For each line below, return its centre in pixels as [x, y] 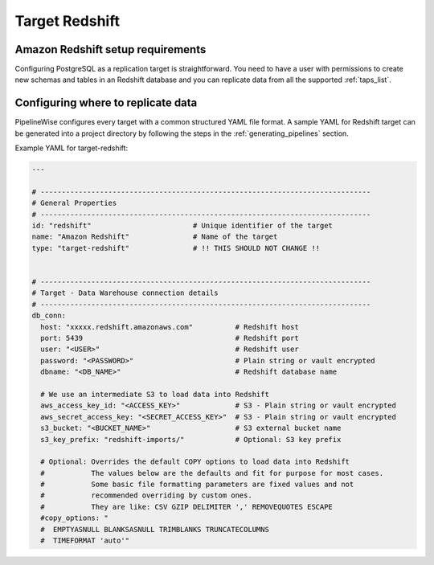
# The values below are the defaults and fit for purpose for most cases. [212, 473]
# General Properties [74, 203]
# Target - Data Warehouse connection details [125, 293]
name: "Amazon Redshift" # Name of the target [155, 237]
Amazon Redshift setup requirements [111, 49]
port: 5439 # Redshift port [170, 338]
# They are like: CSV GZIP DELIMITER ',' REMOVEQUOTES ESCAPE [187, 507]
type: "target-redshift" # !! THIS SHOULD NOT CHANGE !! [176, 248]
